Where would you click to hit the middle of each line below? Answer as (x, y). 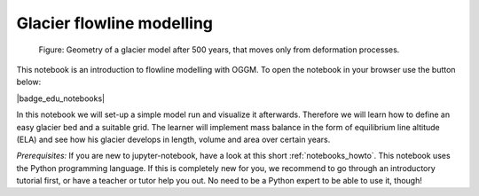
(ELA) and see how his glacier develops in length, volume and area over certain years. (173, 139)
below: (29, 82)
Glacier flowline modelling (114, 23)
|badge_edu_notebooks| (61, 98)
